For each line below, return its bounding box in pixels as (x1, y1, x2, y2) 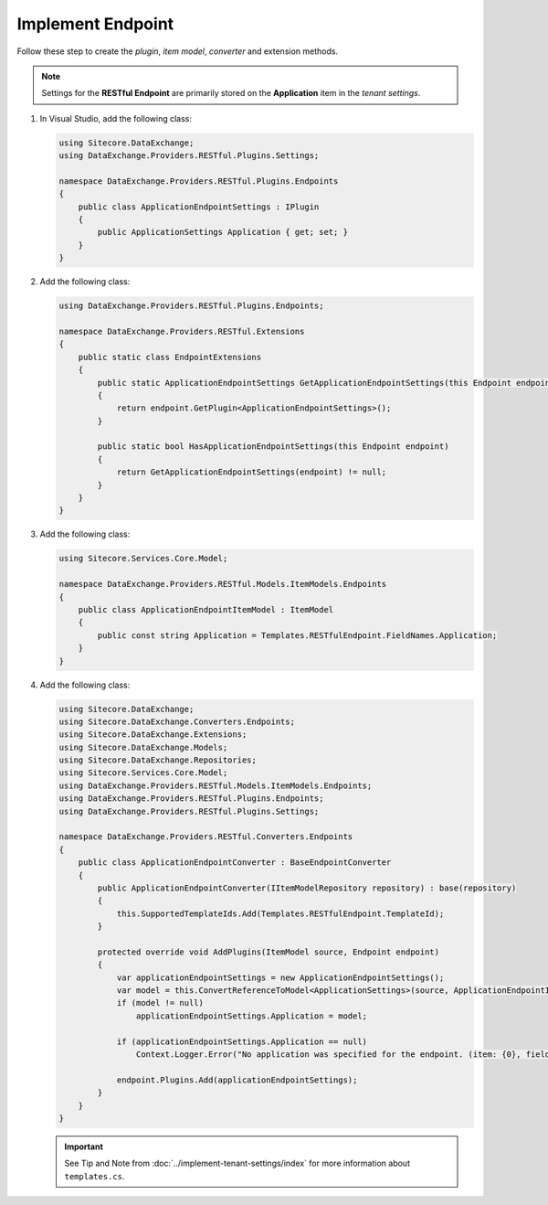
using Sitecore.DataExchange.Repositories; (58, 755, 258, 765)
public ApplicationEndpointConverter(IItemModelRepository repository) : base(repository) (97, 882, 517, 893)
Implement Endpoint (16, 14, 174, 34)
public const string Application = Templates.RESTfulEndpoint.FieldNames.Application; (97, 630, 498, 640)
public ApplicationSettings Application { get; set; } (97, 227, 349, 238)
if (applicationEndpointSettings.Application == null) (116, 1036, 368, 1047)
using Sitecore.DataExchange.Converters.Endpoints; (58, 716, 296, 727)
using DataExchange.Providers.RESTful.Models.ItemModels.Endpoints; (58, 780, 373, 791)
